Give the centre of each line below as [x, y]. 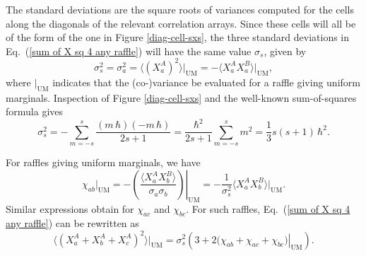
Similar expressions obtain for [70, 208]
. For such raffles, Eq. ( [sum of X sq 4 [268, 208]
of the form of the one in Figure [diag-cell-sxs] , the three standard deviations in [178, 37]
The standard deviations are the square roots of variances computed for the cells [180, 9]
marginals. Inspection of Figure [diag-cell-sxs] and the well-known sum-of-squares [181, 97]
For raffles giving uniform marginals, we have [103, 162]
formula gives [35, 111]
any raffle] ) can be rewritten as [72, 223]
